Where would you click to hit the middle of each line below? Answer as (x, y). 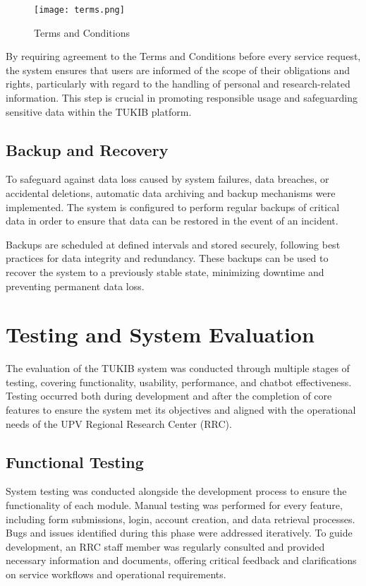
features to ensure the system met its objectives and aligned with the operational (181, 410)
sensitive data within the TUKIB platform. (99, 111)
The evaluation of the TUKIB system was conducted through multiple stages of (178, 368)
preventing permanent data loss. (75, 286)
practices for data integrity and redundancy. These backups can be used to (167, 258)
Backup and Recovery (87, 149)
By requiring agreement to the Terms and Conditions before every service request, (183, 56)
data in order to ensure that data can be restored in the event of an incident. (172, 221)
